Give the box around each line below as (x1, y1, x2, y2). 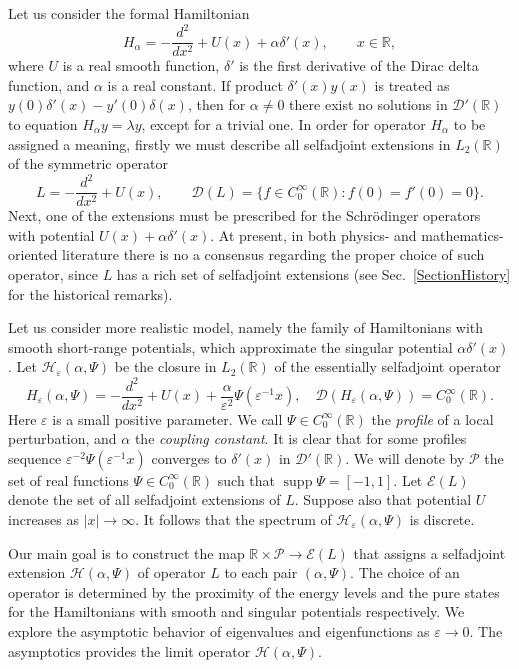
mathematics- (421, 224, 504, 245)
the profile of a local (371, 408, 494, 429)
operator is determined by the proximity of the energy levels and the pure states (8, 581, 500, 602)
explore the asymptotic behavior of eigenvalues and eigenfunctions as (8, 620, 430, 641)
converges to (151, 447, 227, 468)
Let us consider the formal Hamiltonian (8, 3, 250, 23)
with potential (8, 224, 95, 245)
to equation (8, 113, 78, 134)
